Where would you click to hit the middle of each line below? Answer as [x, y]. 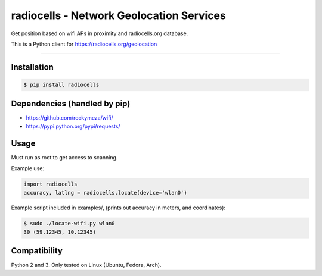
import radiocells [50, 184]
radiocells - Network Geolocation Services [118, 15]
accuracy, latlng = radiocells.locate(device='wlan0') [105, 192]
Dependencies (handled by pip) [71, 104]
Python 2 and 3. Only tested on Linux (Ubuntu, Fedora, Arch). [86, 265]
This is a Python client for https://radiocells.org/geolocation [84, 44]
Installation [32, 67]
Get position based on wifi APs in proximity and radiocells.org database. [100, 33]
